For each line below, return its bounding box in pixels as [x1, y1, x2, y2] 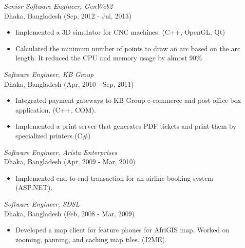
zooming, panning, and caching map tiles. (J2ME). [15, 234, 167, 244]
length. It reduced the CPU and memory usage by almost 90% [15, 53, 202, 63]
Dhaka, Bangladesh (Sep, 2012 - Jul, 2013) [4, 10, 132, 20]
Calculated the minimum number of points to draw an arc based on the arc [15, 43, 241, 53]
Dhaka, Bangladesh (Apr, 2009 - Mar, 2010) [4, 156, 136, 167]
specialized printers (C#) [15, 130, 91, 140]
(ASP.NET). [15, 182, 53, 192]
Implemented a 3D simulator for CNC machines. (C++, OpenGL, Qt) [15, 27, 225, 37]
